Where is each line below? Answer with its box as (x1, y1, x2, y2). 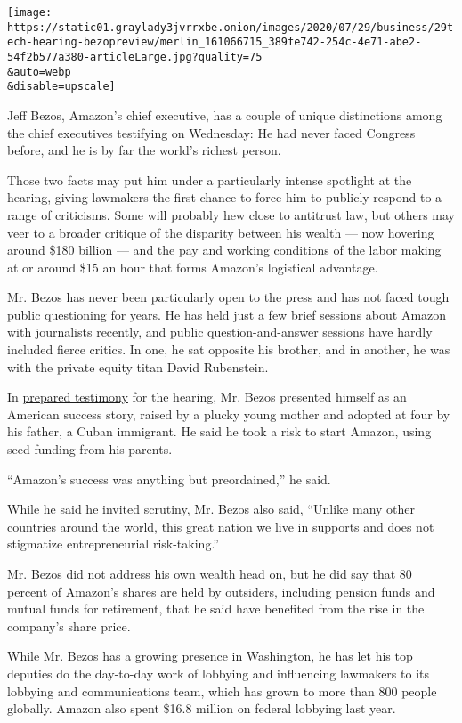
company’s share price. (7, 616, 131, 635)
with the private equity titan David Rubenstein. (7, 357, 269, 376)
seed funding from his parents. (7, 440, 173, 459)
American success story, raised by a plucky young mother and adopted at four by (7, 404, 450, 423)
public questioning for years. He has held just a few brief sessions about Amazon (7, 305, 447, 323)
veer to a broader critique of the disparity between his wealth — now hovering (7, 223, 434, 241)
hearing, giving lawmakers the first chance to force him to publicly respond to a (7, 188, 442, 207)
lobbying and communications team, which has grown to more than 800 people (7, 681, 437, 700)
